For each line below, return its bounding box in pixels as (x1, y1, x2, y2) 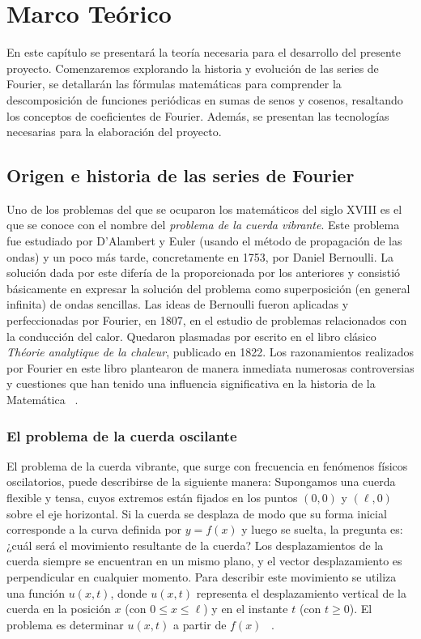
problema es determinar (6, 616, 124, 633)
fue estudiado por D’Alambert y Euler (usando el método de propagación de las (6, 232, 402, 249)
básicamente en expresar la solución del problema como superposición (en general (6, 279, 410, 296)
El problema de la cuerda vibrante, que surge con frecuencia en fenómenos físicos (6, 457, 408, 474)
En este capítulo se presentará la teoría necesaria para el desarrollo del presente (6, 44, 402, 61)
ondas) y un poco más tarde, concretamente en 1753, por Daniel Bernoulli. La (6, 248, 394, 265)
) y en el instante (203, 600, 288, 617)
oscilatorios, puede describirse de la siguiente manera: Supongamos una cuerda (6, 473, 396, 490)
